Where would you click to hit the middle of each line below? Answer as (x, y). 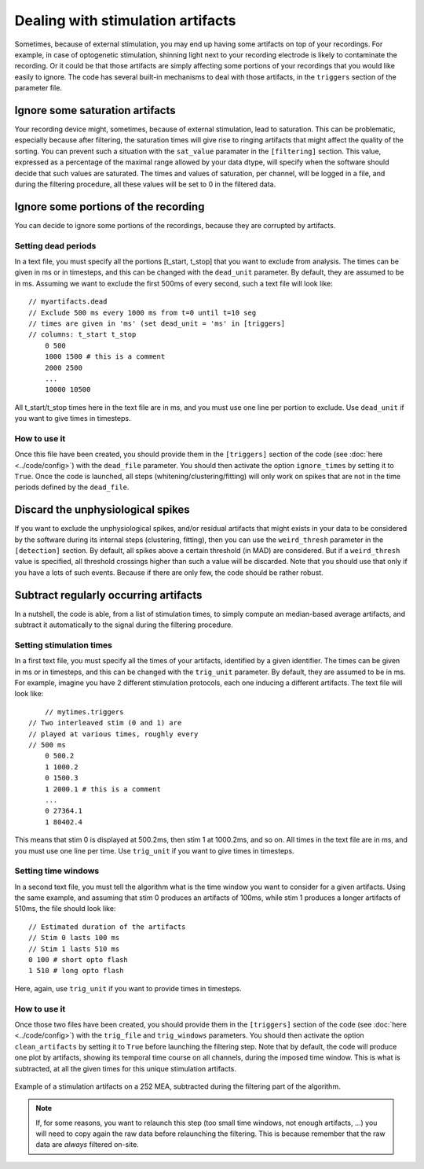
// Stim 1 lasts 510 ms (74, 949)
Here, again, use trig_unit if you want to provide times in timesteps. (128, 988)
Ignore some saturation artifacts (95, 110)
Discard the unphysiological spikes (102, 510)
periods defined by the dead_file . (72, 487)
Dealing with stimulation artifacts (125, 20)
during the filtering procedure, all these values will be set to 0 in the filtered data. (145, 184)
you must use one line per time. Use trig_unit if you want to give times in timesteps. (154, 850)
